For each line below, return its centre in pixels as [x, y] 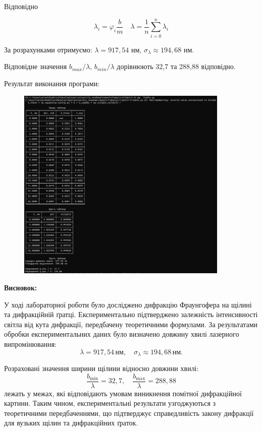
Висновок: [21, 287]
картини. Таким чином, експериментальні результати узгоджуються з [110, 403]
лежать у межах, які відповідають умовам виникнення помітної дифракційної [123, 393]
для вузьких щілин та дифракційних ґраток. [71, 423]
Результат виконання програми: [52, 83]
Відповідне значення [36, 66]
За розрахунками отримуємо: [48, 49]
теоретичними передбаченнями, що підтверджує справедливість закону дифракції [129, 413]
